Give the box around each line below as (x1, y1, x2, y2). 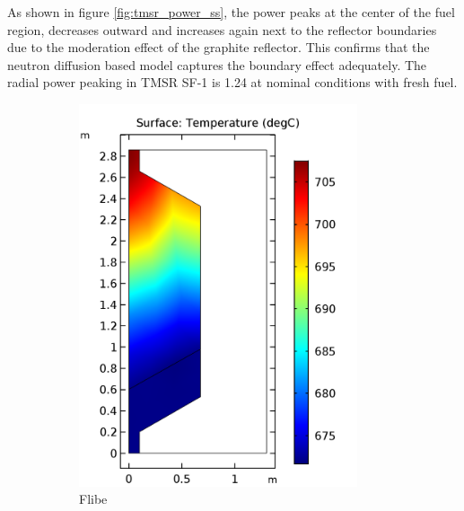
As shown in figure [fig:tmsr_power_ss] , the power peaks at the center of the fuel (7, 3, 455, 21)
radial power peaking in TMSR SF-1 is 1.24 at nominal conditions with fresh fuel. (7, 73, 458, 92)
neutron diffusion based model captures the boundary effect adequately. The (7, 55, 427, 74)
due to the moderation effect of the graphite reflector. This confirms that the (7, 38, 430, 57)
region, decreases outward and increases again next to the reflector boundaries (7, 20, 437, 39)
